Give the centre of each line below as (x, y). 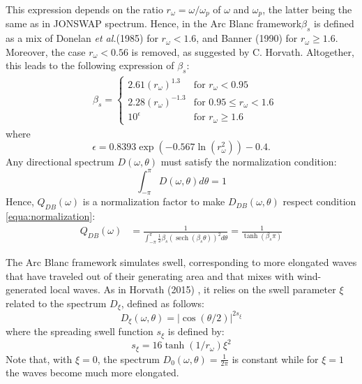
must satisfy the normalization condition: (249, 162)
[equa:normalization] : (51, 216)
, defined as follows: (163, 303)
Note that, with (39, 359)
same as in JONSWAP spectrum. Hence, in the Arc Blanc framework (154, 23)
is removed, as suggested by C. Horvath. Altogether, (243, 51)
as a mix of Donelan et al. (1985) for (82, 38)
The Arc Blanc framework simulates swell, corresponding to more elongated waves (181, 262)
